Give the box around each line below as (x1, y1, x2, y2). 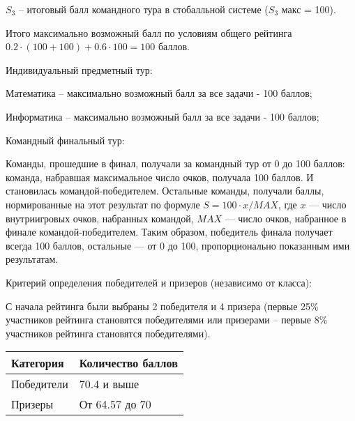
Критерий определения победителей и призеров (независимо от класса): (6, 275, 312, 289)
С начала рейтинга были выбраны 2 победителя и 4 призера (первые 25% (6, 298, 319, 313)
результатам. (6, 252, 59, 266)
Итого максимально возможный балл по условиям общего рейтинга (6, 25, 292, 40)
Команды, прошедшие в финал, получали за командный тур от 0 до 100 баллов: (6, 156, 345, 171)
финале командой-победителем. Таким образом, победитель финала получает (6, 224, 333, 239)
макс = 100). (281, 2, 336, 16)
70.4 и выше (79, 376, 139, 392)
